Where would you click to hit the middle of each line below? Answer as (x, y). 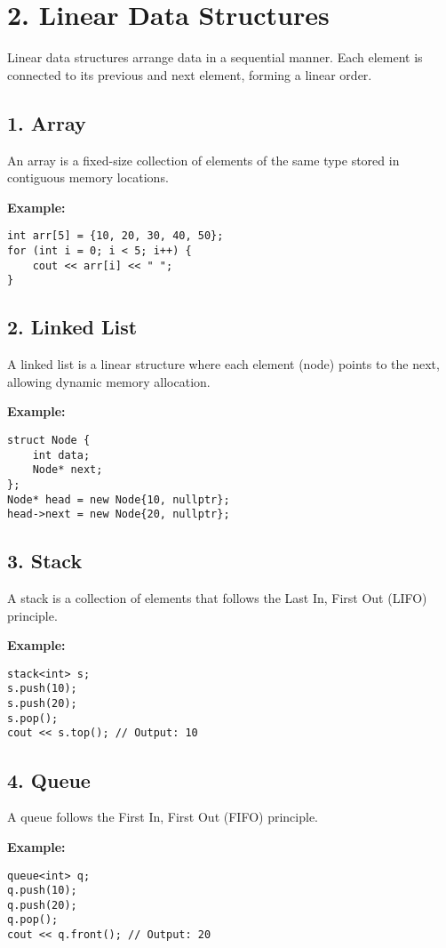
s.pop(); (33, 718)
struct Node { (49, 440)
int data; (61, 455)
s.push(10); (42, 689)
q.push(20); (42, 905)
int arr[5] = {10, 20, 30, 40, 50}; (115, 236)
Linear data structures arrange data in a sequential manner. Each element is (215, 57)
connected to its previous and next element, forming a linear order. (190, 74)
